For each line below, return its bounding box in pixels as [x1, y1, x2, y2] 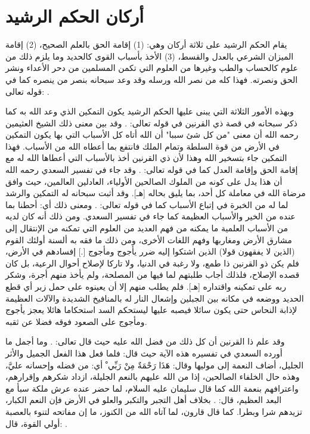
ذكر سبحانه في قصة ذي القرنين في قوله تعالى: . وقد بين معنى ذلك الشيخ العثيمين [5, 116, 297, 129]
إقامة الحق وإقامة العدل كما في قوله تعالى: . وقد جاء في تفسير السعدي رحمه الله [5, 163, 298, 176]
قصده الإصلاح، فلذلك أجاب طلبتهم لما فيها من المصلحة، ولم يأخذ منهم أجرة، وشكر [5, 268, 300, 281]
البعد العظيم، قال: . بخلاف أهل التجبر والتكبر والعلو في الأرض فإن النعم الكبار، [5, 393, 282, 406]
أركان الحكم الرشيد [5, 4, 144, 28]
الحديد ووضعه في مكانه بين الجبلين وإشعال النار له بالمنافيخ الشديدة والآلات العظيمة [5, 292, 304, 304]
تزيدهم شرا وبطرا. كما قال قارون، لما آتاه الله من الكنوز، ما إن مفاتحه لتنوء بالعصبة [5, 405, 302, 417]
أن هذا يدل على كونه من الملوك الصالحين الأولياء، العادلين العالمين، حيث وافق [5, 175, 283, 187]
